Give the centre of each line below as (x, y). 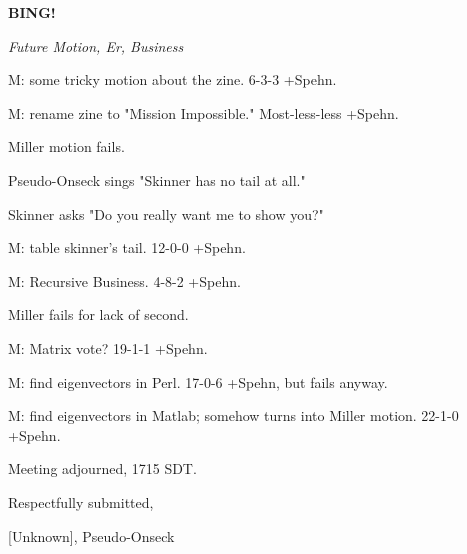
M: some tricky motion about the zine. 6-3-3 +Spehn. (172, 79)
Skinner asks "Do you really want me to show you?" (166, 213)
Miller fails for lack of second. (98, 314)
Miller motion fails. (66, 146)
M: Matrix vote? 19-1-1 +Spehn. (108, 347)
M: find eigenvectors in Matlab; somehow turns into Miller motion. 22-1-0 (233, 415)
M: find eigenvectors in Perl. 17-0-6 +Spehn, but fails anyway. (198, 381)
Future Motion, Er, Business (96, 45)
